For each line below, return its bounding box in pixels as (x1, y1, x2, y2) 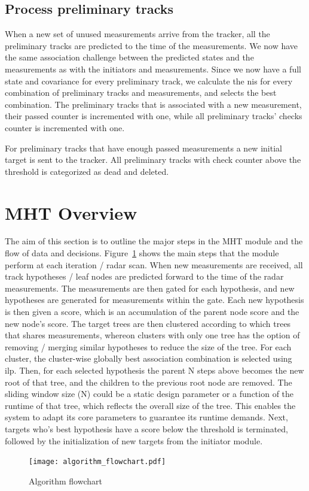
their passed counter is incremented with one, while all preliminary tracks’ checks (5, 110, 302, 122)
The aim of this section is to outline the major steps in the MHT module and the (5, 235, 303, 247)
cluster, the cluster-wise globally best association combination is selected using (5, 352, 292, 365)
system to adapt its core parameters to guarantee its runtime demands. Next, (5, 411, 288, 423)
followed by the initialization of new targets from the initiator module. (5, 434, 263, 447)
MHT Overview (5, 200, 137, 225)
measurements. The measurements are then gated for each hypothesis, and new (5, 281, 295, 294)
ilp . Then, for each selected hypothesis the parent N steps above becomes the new (5, 363, 304, 376)
